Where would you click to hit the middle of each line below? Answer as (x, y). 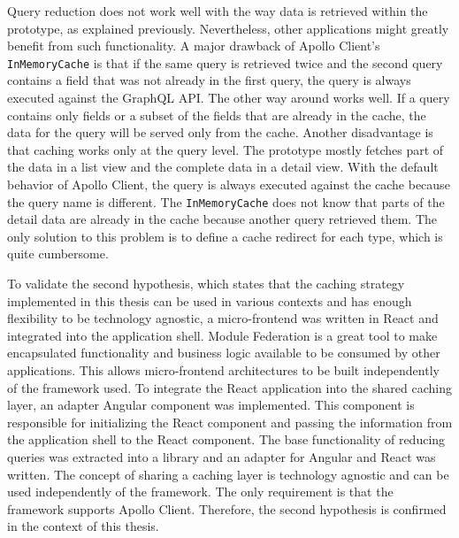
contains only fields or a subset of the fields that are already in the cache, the (217, 115)
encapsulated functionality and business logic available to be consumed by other (224, 353)
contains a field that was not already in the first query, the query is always (209, 80)
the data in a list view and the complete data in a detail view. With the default (223, 167)
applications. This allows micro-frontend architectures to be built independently (223, 370)
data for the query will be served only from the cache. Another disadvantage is (220, 132)
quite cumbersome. (58, 254)
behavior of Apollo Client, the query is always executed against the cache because (229, 184)
